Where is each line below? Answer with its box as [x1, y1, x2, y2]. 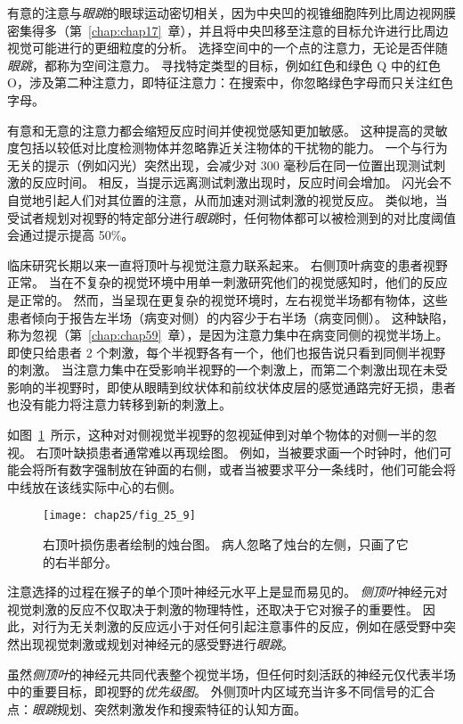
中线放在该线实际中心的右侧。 [7, 477, 182, 496]
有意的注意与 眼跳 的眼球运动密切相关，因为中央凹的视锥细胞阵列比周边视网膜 [7, 4, 456, 21]
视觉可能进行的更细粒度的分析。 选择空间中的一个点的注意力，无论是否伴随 [7, 38, 448, 57]
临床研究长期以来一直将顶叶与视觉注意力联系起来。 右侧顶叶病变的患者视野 [7, 255, 448, 274]
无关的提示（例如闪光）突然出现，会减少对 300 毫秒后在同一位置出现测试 [7, 155, 434, 174]
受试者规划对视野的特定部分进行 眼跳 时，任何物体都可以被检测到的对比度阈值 [7, 208, 456, 226]
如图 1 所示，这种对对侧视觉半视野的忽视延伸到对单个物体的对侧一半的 [7, 425, 425, 444]
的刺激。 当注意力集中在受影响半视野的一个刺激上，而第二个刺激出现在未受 [7, 360, 448, 379]
